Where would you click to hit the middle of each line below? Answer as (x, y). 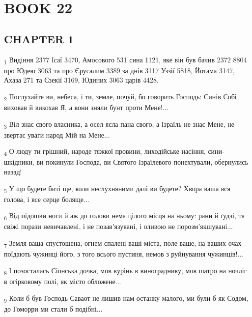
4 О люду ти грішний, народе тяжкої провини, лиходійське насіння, (105, 152)
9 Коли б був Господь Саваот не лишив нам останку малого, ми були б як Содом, (126, 298)
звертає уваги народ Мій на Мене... (57, 134)
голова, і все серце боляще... (47, 199)
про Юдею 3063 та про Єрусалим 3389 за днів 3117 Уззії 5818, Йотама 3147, (119, 70)
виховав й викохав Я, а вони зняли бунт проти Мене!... (86, 107)
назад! (13, 172)
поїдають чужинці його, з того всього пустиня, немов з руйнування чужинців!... (124, 254)
